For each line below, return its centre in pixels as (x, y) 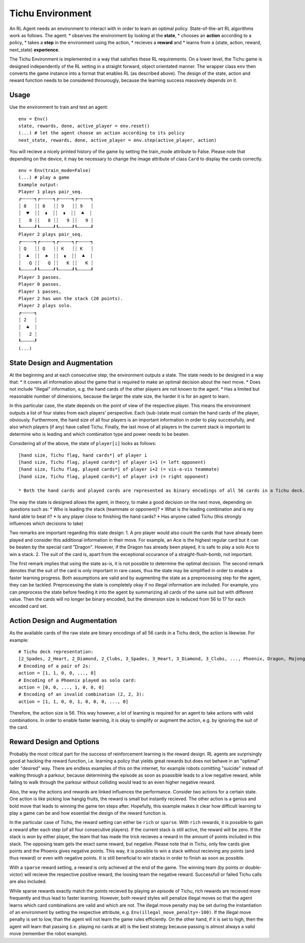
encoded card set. (28, 606)
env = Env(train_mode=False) (55, 170)
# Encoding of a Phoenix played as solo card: (78, 680)
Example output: (39, 185)
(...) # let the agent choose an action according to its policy (102, 133)
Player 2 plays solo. (45, 306)
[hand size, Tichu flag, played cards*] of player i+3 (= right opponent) (114, 476)
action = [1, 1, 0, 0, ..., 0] (57, 673)
